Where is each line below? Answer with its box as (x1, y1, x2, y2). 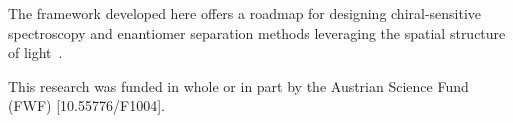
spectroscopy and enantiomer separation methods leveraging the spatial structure (8, 22, 506, 43)
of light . (8, 42, 63, 63)
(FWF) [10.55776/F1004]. (8, 95, 165, 116)
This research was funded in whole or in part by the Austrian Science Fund (8, 75, 469, 96)
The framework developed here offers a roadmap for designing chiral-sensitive (8, 3, 482, 23)
